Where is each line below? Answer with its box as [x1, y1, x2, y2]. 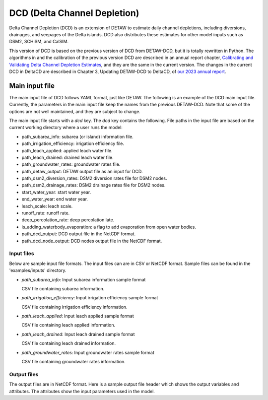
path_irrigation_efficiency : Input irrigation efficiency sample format [21, 295, 158, 301]
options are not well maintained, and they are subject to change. [9, 108, 141, 114]
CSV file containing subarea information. [21, 285, 105, 291]
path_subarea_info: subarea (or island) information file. [21, 133, 134, 139]
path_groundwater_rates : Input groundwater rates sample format [21, 349, 155, 355]
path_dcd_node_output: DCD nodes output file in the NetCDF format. [21, 238, 162, 244]
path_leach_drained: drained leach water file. [21, 154, 114, 160]
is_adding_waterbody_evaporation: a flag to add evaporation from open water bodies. [21, 224, 196, 230]
